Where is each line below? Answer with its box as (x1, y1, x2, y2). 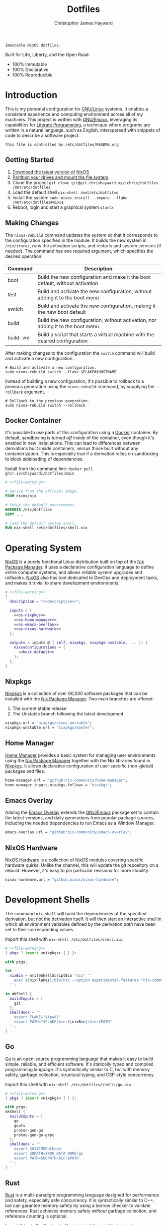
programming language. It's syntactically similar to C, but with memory (5, 1066, 150, 1072)
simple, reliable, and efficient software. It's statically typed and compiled (5, 1061, 154, 1067)
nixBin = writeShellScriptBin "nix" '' (9, 973, 92, 978)
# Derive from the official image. (5, 489, 79, 494)
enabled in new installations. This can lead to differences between (5, 440, 141, 446)
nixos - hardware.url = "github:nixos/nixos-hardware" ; (5, 877, 119, 882)
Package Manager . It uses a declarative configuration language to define (5, 564, 154, 570)
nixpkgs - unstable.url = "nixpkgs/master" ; (5, 725, 94, 730)
